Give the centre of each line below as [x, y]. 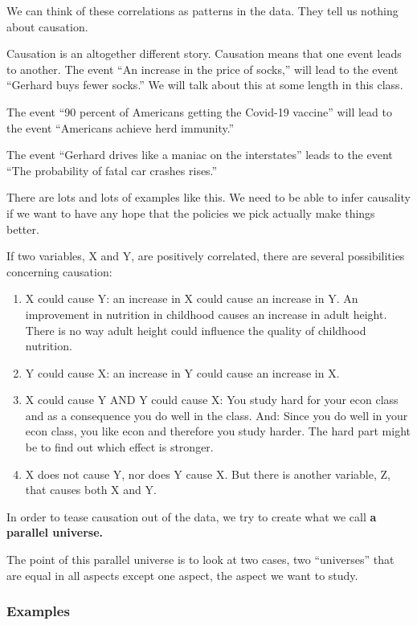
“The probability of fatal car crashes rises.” [112, 170]
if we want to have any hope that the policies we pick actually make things [191, 212]
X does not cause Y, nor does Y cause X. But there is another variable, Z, [208, 474]
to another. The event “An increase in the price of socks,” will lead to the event [202, 69]
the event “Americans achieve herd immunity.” [121, 127]
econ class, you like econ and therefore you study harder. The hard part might [218, 431]
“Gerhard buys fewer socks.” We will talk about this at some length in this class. [205, 85]
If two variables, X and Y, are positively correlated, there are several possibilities [206, 256]
